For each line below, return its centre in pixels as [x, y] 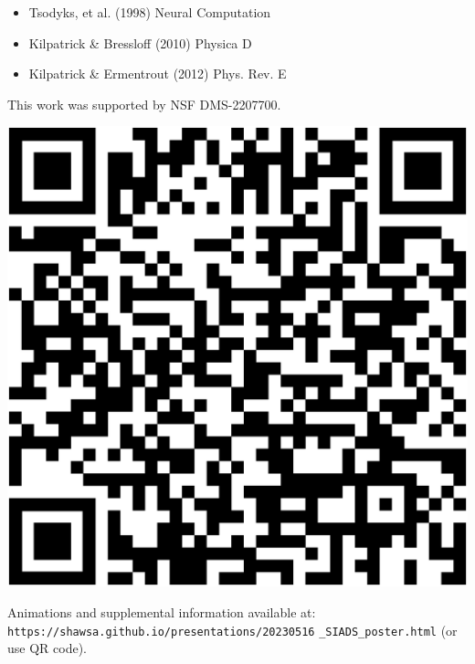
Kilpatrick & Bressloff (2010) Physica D [140, 42]
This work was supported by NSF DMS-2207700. [144, 104]
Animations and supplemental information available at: [162, 611]
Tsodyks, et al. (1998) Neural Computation [150, 12]
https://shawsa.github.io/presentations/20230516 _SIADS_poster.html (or [232, 630]
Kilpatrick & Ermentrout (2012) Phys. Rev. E [158, 74]
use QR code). [47, 648]
